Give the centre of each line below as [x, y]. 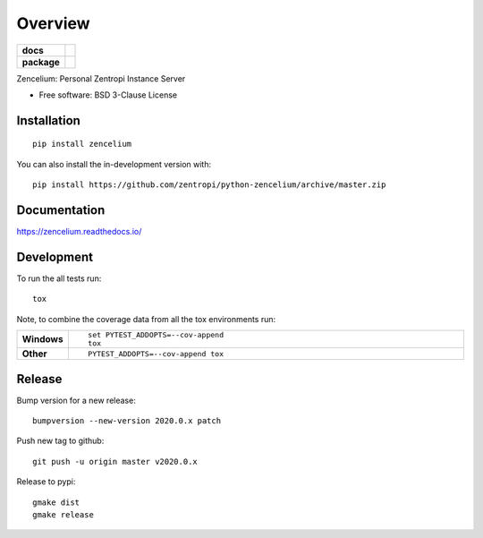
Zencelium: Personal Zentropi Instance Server [101, 78]
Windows [42, 339]
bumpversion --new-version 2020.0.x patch [127, 421]
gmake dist [56, 502]
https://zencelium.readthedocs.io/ [79, 232]
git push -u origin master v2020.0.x [115, 461]
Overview [53, 23]
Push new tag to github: [60, 441]
